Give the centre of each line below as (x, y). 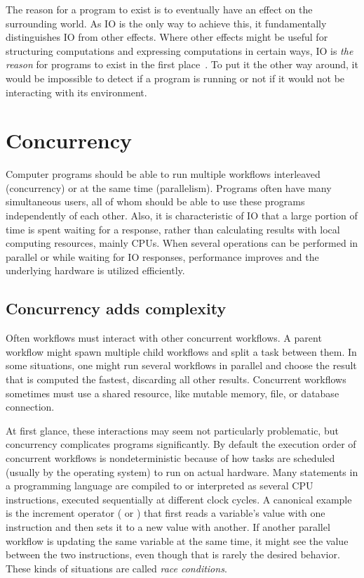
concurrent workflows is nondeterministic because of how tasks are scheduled (170, 457)
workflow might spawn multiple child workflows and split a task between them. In (181, 351)
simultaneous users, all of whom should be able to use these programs (155, 201)
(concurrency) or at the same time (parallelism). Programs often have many (169, 187)
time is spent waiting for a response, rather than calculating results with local (173, 229)
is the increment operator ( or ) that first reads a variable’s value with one (166, 513)
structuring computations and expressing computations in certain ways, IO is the (180, 50)
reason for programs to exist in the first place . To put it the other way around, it (182, 64)
